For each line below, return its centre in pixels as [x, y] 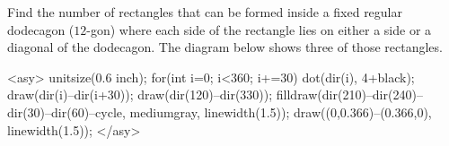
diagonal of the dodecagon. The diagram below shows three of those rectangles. [225, 47]
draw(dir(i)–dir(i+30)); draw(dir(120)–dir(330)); [140, 94]
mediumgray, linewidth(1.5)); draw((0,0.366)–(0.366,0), [281, 112]
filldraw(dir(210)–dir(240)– [349, 94]
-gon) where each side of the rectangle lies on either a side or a [259, 29]
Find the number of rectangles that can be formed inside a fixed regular [205, 12]
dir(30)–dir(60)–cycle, [66, 112]
